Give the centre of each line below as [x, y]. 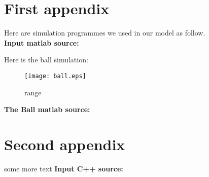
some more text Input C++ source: [64, 168]
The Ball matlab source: [47, 109]
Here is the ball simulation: [46, 60]
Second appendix [65, 144]
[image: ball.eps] [55, 76]
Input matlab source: [42, 42]
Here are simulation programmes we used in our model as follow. [105, 33]
